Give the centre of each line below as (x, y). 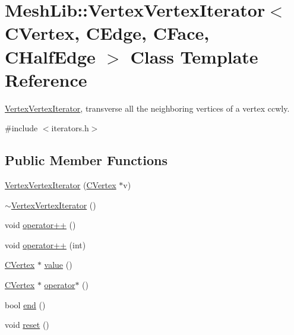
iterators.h (70, 128)
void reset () (27, 325)
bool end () (25, 304)
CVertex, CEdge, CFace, (107, 33)
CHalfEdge (50, 56)
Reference (46, 79)
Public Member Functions (86, 160)
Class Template (194, 56)
